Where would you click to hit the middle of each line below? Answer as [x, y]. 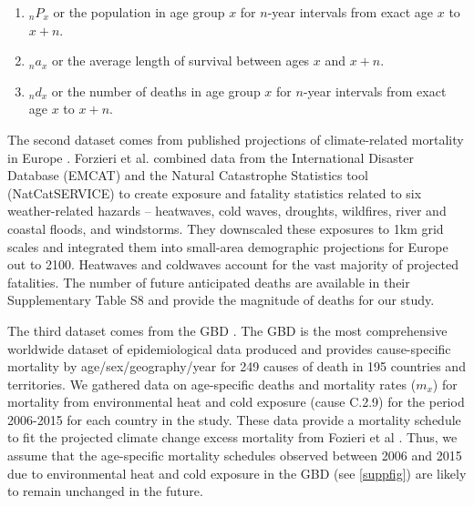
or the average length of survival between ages [180, 61]
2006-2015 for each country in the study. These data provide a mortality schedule [234, 419]
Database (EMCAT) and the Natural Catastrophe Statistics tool [188, 175]
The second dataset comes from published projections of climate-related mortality [236, 139]
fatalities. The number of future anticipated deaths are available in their [209, 282]
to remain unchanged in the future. [105, 491]
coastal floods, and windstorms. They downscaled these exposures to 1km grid [226, 228]
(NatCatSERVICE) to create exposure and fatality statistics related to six [215, 192]
